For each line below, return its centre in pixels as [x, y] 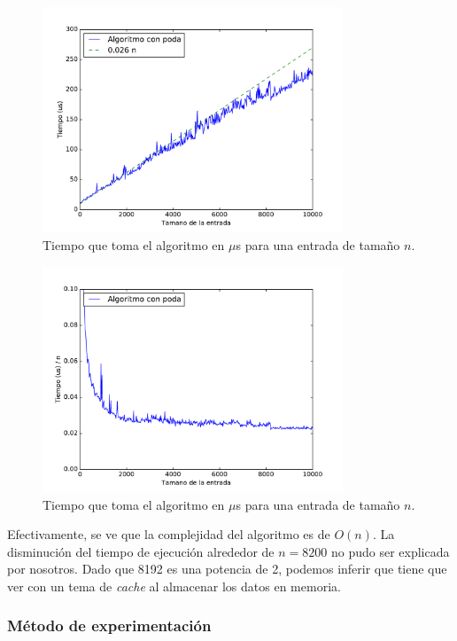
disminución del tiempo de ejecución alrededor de [141, 551]
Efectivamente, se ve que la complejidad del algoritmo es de [169, 534]
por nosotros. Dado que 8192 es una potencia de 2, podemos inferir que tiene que [227, 569]
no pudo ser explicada [390, 551]
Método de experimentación [109, 625]
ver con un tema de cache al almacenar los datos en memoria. [174, 586]
